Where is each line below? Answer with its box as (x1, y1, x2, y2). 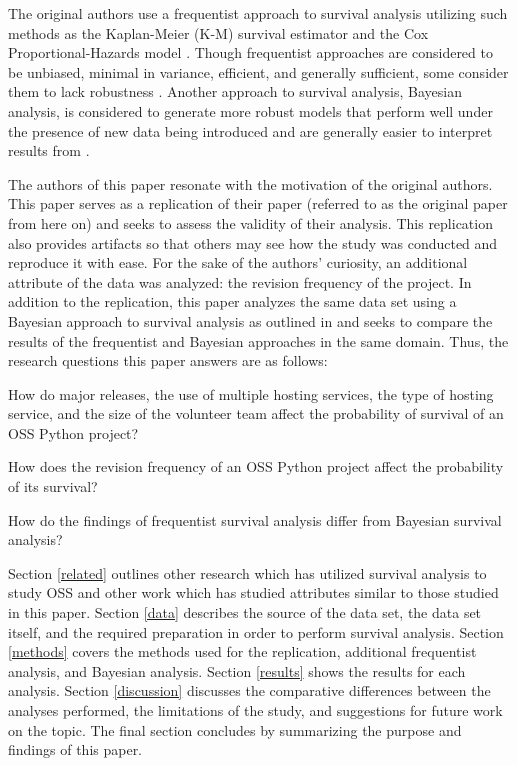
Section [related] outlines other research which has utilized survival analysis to (8, 562, 487, 583)
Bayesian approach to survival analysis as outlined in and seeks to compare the (8, 310, 493, 331)
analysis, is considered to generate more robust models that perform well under (8, 100, 493, 121)
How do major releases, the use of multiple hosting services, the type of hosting (8, 383, 494, 404)
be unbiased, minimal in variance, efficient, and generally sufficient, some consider (8, 61, 509, 82)
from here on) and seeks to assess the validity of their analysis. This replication (8, 212, 493, 233)
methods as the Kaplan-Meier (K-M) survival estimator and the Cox (8, 22, 429, 43)
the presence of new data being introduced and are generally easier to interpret (8, 120, 493, 141)
